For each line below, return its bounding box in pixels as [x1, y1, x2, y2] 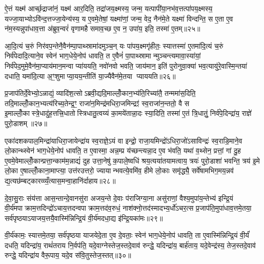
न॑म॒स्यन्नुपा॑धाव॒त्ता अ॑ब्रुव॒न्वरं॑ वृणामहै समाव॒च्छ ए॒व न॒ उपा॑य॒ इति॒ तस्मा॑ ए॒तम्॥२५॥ [5, 23, 200, 34]
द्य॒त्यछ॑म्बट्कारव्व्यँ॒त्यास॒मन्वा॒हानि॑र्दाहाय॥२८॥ [5, 175, 116, 186]
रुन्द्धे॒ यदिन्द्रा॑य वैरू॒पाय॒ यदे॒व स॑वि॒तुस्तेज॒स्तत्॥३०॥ [5, 250, 131, 260]
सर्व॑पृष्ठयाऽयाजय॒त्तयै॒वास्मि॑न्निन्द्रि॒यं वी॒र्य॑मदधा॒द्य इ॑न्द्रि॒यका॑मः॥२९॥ [5, 212, 163, 223]
